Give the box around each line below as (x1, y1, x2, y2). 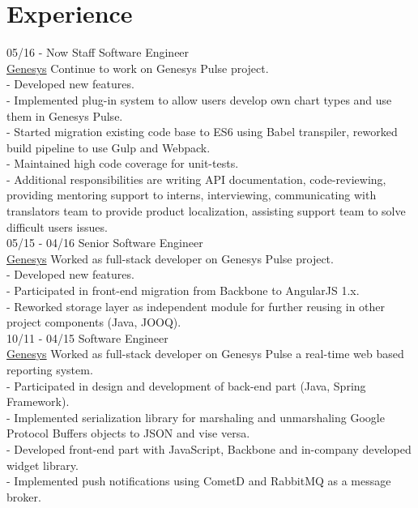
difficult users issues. (6, 218, 108, 235)
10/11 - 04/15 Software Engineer (6, 329, 168, 346)
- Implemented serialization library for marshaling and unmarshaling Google (6, 408, 385, 425)
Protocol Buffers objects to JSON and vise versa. (6, 425, 250, 442)
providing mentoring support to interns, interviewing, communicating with (6, 186, 377, 203)
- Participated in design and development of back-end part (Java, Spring (6, 377, 366, 394)
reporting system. (6, 361, 93, 378)
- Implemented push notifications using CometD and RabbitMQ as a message (6, 472, 391, 489)
